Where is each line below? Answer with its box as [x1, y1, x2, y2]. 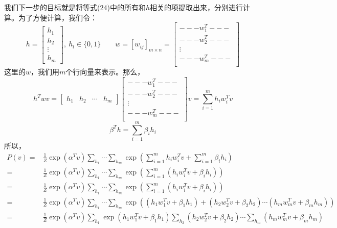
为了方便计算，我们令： [18, 12, 97, 22]
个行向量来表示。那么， [65, 66, 145, 77]
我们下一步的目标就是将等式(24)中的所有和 [4, 2, 146, 12]
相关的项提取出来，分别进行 [149, 2, 243, 12]
